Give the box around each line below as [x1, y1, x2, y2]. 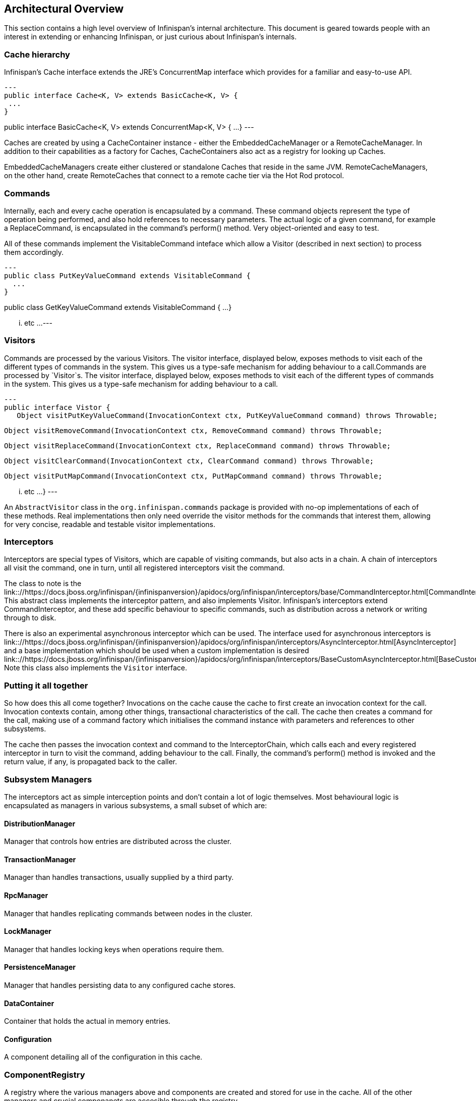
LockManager [4, 927, 51, 936]
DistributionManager [4, 819, 76, 828]
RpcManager [4, 890, 48, 900]
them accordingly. [4, 247, 64, 256]
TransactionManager [4, 855, 76, 864]
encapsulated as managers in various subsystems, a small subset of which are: [4, 801, 267, 810]
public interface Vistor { [4, 403, 110, 411]
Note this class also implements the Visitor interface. [4, 663, 187, 672]
